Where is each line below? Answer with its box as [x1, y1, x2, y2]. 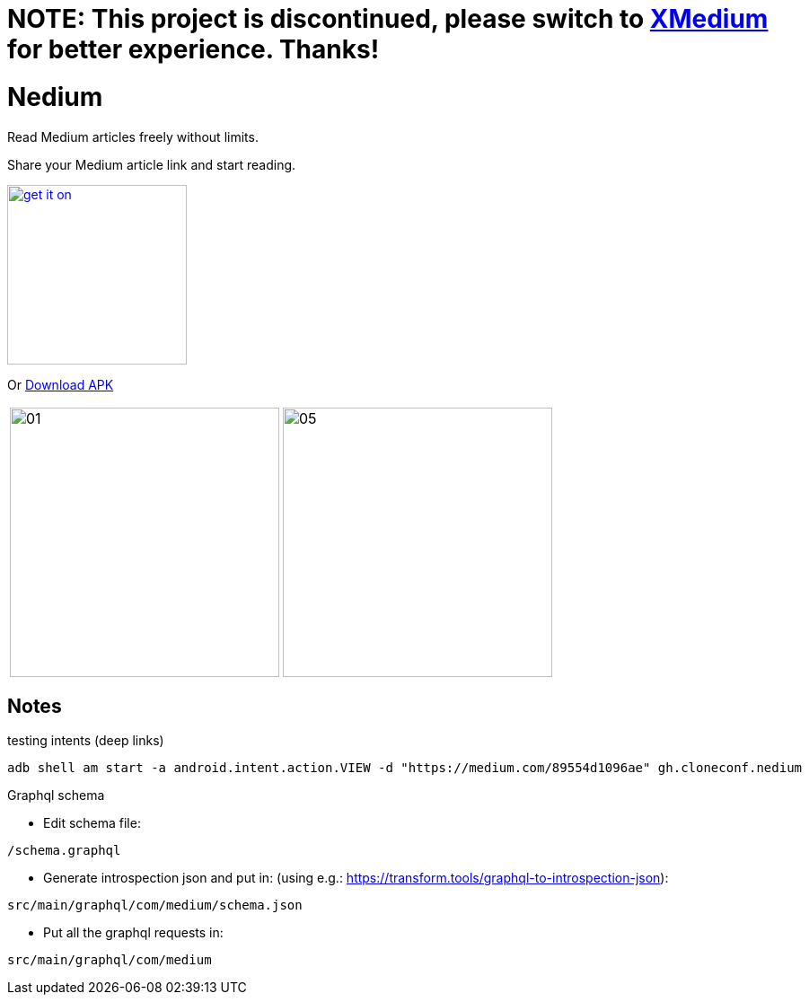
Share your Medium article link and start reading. [7, 156, 296, 172]
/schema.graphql [7, 843, 121, 858]
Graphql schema [7, 787, 105, 804]
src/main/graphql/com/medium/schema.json [7, 898, 303, 913]
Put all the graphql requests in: [43, 925, 224, 941]
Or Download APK [7, 376, 114, 392]
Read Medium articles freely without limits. [7, 128, 259, 145]
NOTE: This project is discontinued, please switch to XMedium [7, 4, 769, 34]
